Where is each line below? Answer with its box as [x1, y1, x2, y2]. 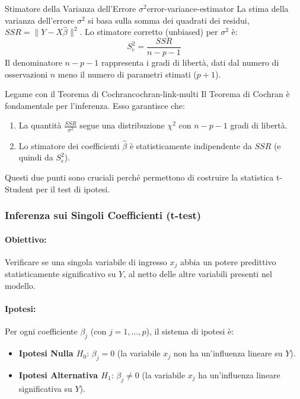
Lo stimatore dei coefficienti [18, 139, 120, 152]
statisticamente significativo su [5, 268, 116, 280]
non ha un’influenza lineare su [173, 347, 283, 359]
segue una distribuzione [79, 119, 165, 131]
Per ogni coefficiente [5, 325, 78, 337]
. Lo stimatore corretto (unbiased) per [79, 25, 218, 38]
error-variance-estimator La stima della [146, 2, 289, 14]
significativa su [18, 382, 72, 394]
